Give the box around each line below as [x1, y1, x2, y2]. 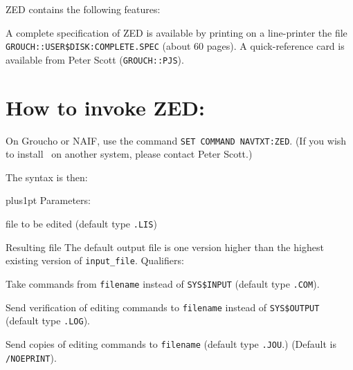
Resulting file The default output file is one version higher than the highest [6, 239, 324, 254]
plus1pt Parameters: [6, 193, 91, 207]
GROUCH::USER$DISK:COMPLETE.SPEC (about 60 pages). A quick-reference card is [6, 39, 345, 53]
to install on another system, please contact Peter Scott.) [6, 147, 253, 161]
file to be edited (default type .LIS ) [6, 216, 157, 231]
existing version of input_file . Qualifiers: [6, 253, 184, 268]
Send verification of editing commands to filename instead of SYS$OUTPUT [6, 299, 320, 314]
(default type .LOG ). [6, 313, 90, 328]
